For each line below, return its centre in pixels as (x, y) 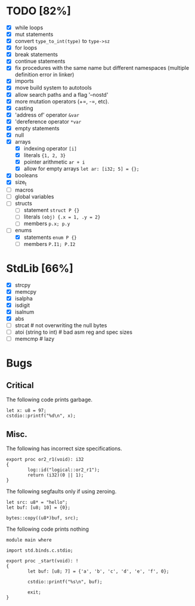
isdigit (22, 305)
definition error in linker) (44, 75)
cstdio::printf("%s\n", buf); (65, 582)
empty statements (37, 128)
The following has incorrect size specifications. (64, 448)
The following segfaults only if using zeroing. (61, 491)
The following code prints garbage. (49, 400)
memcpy (26, 291)
